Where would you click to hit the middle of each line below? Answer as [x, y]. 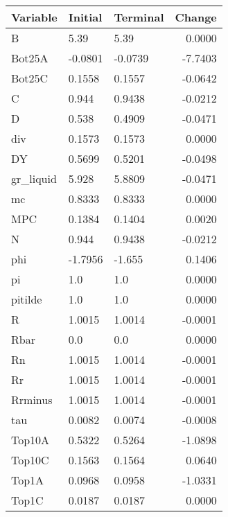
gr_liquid [34, 178]
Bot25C [30, 78]
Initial [85, 17]
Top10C [30, 460]
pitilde [27, 299]
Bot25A [30, 58]
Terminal [139, 17]
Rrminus [32, 400]
